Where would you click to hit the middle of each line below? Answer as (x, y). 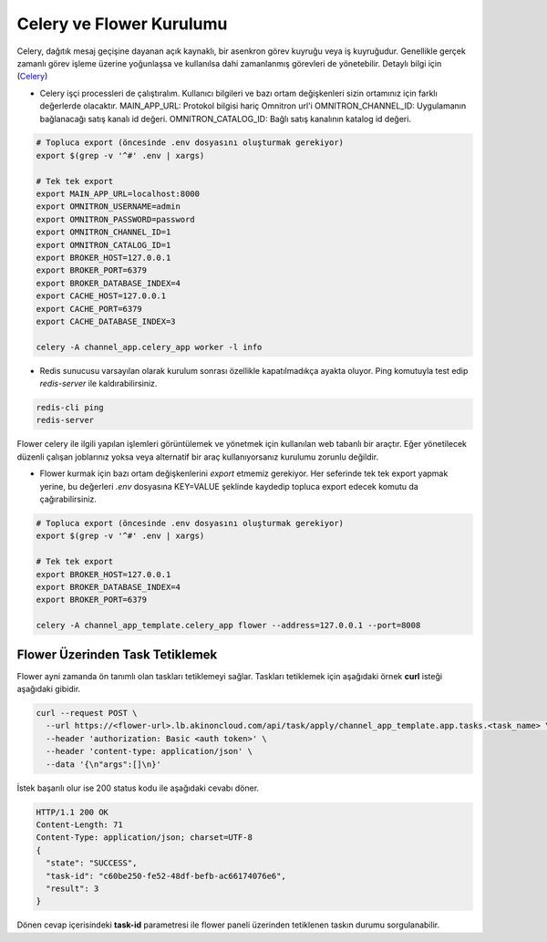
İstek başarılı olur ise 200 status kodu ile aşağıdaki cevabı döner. (138, 788)
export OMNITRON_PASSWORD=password (115, 219)
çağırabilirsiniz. (68, 499)
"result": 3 (72, 888)
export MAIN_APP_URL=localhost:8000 (118, 194)
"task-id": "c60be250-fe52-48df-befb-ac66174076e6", (166, 876)
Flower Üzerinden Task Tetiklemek (117, 654)
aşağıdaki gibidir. (49, 689)
